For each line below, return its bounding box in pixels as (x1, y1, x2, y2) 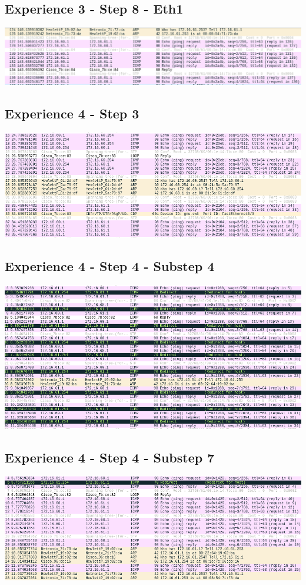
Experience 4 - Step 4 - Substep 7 (5, 448, 215, 466)
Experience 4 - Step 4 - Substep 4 (5, 257, 215, 275)
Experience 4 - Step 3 (5, 104, 139, 123)
